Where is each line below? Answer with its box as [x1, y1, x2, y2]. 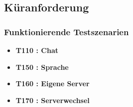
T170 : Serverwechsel [15, 95, 90, 105]
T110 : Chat [15, 45, 59, 55]
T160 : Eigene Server [15, 78, 90, 89]
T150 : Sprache [15, 61, 69, 72]
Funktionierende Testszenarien [4, 25, 129, 38]
